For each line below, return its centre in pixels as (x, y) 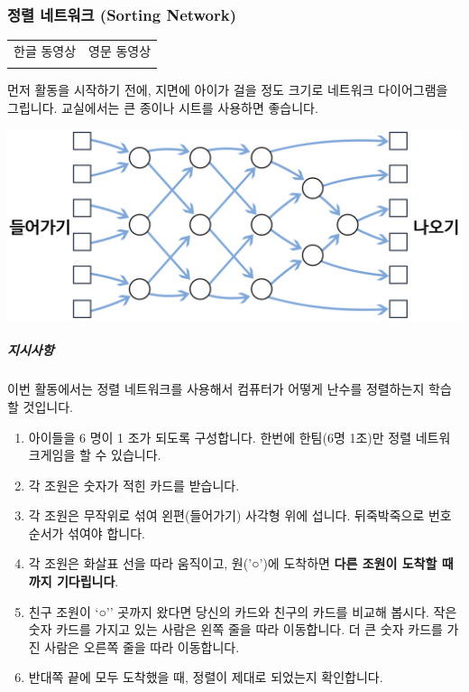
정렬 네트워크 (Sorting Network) (122, 14)
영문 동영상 (120, 50)
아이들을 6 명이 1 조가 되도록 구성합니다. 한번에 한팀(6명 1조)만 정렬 (220, 437)
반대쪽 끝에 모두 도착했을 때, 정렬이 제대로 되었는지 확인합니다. (206, 677)
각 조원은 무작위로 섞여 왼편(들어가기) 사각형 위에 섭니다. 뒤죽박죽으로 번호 (240, 515)
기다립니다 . (87, 581)
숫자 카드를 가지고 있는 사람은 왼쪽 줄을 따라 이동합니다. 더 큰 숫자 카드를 (235, 629)
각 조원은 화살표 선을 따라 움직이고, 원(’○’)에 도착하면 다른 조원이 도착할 (233, 563)
